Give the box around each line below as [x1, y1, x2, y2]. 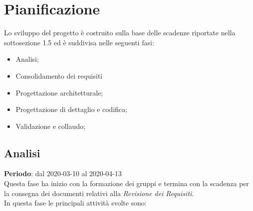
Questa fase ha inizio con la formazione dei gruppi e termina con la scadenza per [4, 178, 249, 189]
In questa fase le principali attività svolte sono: [4, 198, 147, 208]
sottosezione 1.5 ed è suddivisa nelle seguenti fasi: [4, 37, 154, 47]
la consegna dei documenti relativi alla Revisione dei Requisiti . [4, 188, 194, 198]
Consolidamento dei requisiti [15, 70, 103, 81]
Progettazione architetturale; [15, 87, 103, 98]
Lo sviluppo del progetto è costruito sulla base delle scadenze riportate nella [4, 27, 236, 38]
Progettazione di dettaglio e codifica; [15, 104, 127, 114]
